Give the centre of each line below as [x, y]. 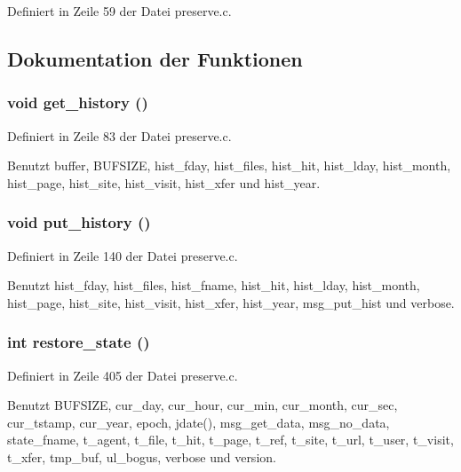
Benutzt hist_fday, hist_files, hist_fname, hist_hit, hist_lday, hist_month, [214, 285]
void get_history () [78, 102]
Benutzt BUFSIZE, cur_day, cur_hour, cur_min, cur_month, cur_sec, [203, 405]
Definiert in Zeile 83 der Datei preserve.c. [119, 135]
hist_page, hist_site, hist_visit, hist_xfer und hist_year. [164, 182]
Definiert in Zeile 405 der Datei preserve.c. [123, 375]
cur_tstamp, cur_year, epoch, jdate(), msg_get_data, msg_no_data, [199, 422]
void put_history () [79, 222]
